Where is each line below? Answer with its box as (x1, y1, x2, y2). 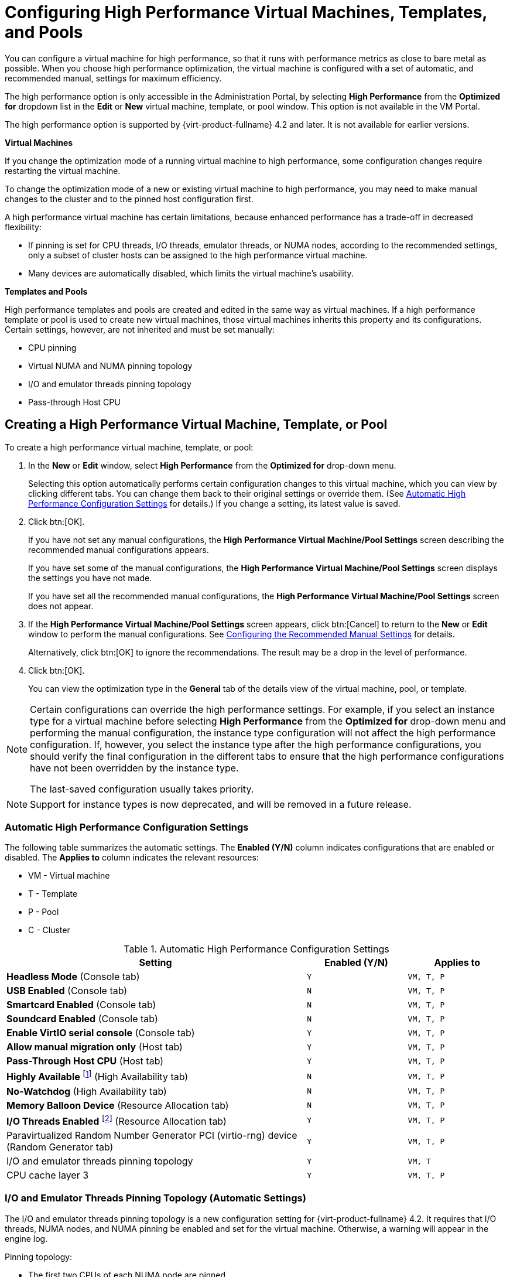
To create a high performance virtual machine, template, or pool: (5, 442, 254, 452)
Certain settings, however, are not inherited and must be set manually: (5, 324, 275, 334)
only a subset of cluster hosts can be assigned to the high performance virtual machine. (28, 250, 368, 260)
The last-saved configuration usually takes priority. (30, 783, 254, 795)
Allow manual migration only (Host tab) (6, 1041, 183, 1053)
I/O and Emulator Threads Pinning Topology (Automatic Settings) (5, 1192, 306, 1204)
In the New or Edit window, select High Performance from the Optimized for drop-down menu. (28, 460, 396, 470)
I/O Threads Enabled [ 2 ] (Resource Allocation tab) (6, 1113, 227, 1127)
